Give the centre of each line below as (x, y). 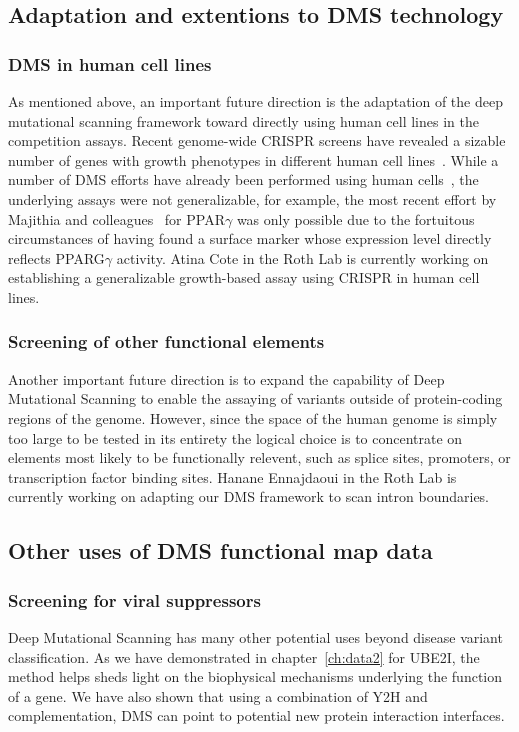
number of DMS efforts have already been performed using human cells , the (243, 179)
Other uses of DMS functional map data (220, 550)
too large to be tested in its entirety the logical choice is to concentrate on (235, 437)
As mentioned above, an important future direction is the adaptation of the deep (255, 101)
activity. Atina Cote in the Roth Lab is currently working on (302, 257)
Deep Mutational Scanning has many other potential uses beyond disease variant (255, 636)
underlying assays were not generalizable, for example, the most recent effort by (252, 198)
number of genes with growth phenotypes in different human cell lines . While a (253, 159)
